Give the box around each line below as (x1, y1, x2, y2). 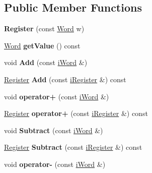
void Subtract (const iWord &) (4, 125, 103, 135)
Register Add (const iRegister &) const (4, 74, 126, 84)
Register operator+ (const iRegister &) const (4, 108, 148, 119)
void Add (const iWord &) (4, 57, 88, 68)
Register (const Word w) (4, 23, 85, 34)
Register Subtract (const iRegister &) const (4, 142, 142, 152)
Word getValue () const (4, 40, 81, 50)
